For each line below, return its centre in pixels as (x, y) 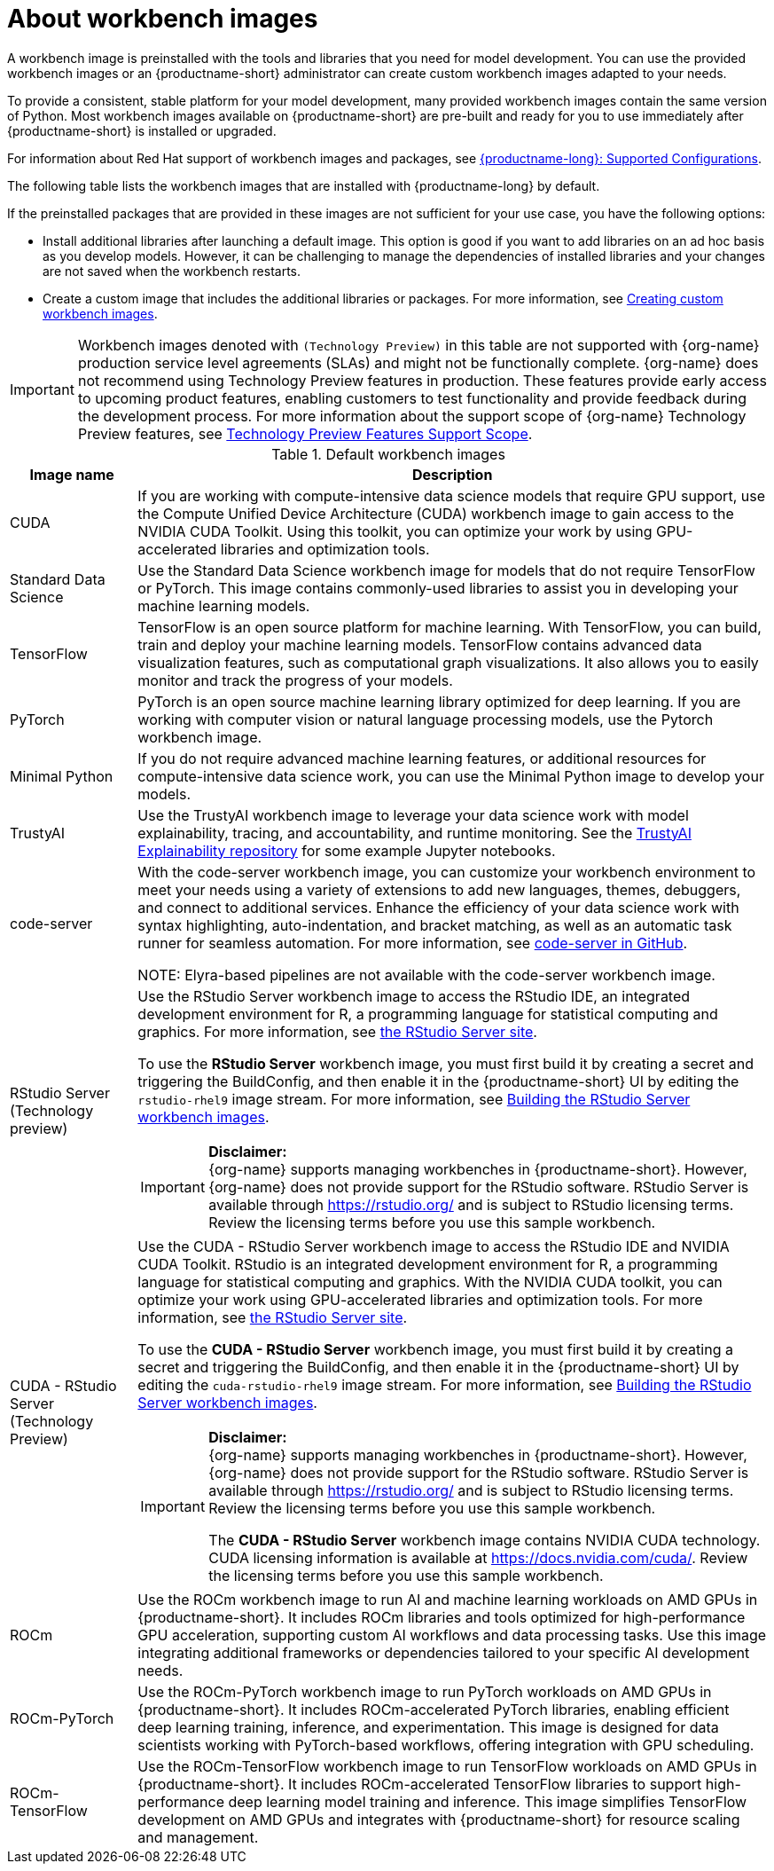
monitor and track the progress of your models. (295, 680)
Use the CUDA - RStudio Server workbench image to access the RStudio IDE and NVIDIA (434, 1246)
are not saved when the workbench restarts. (172, 271)
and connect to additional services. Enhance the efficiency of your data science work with (438, 907)
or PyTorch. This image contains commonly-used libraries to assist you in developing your (438, 588)
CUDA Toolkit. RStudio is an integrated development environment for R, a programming (428, 1264)
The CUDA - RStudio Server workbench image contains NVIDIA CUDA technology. (485, 1540)
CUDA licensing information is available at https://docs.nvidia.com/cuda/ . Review (478, 1557)
